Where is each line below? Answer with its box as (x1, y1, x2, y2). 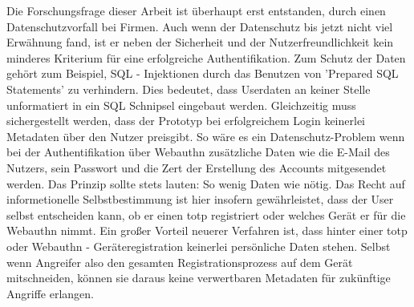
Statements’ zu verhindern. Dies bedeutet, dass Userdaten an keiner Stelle (6, 80, 371, 97)
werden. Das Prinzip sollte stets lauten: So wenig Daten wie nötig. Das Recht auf (6, 175, 405, 192)
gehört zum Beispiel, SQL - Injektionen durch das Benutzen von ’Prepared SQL (6, 65, 399, 82)
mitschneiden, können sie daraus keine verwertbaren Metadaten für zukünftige (6, 269, 391, 286)
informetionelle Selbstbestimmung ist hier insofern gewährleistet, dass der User (6, 191, 394, 208)
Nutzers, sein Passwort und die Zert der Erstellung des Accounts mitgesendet (6, 159, 387, 176)
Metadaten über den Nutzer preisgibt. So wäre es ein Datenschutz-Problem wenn (6, 127, 405, 144)
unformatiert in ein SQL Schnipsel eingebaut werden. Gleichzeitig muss (6, 96, 356, 113)
